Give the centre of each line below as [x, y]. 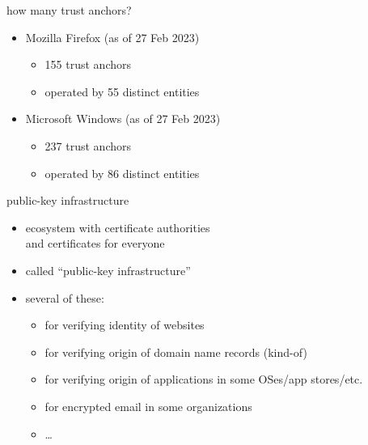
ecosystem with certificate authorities [118, 227]
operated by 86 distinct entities [122, 173]
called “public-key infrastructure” [108, 270]
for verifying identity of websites [125, 325]
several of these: [65, 297]
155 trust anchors [88, 64]
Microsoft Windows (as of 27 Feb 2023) [123, 119]
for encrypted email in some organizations [148, 406]
